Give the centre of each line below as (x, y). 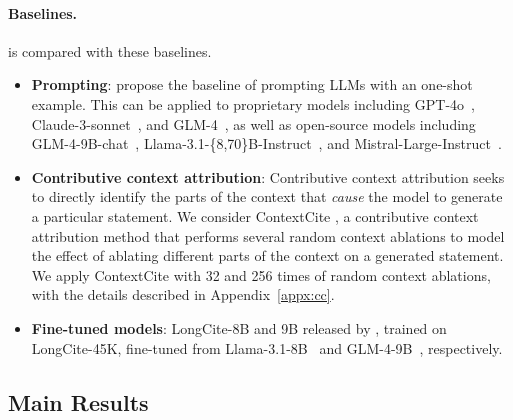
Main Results (78, 401)
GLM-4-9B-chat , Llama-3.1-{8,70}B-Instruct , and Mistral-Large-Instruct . (266, 143)
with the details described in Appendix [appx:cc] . (183, 294)
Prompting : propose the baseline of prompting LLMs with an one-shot (252, 84)
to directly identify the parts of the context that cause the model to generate (267, 196)
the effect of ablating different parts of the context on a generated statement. (267, 255)
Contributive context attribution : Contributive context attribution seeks (268, 176)
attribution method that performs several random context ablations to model (268, 235)
